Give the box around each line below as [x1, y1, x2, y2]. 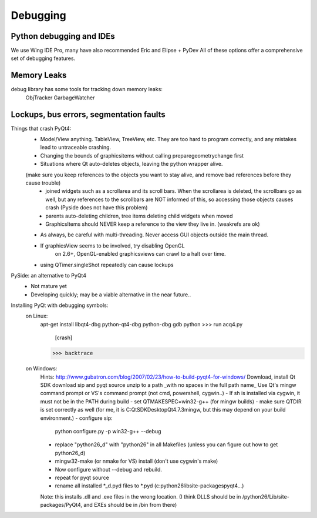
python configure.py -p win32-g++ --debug [55, 427, 161, 435]
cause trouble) [25, 179, 61, 186]
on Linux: [25, 312, 48, 320]
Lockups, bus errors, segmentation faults [11, 109, 166, 119]
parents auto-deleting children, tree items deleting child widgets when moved [45, 212, 233, 219]
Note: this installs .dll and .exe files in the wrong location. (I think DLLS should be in [40, 493, 241, 500]
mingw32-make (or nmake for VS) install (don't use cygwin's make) [55, 457, 218, 464]
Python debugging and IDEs [11, 31, 116, 41]
